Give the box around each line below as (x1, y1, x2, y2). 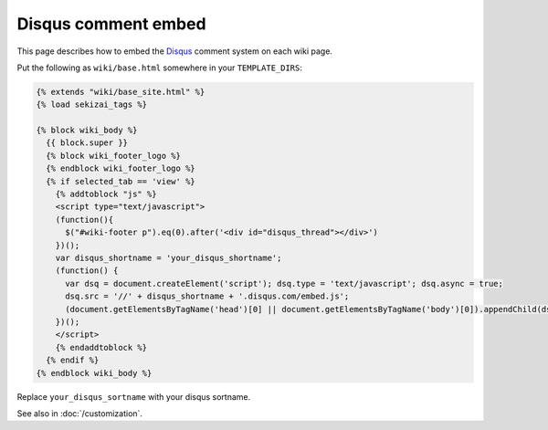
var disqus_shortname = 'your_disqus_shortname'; (55, 253, 282, 263)
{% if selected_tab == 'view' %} (46, 176, 195, 186)
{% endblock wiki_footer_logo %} (46, 163, 195, 173)
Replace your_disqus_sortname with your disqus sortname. (16, 391, 251, 402)
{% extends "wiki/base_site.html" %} (36, 87, 205, 97)
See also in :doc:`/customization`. (16, 407, 143, 419)
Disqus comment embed (16, 14, 206, 34)
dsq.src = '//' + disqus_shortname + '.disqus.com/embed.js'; (65, 291, 350, 301)
